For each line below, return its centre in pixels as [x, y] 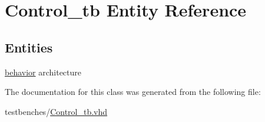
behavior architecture [43, 72]
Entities [29, 47]
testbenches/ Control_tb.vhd [56, 111]
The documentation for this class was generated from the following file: [133, 92]
